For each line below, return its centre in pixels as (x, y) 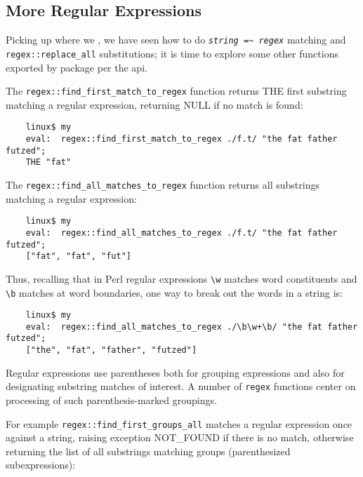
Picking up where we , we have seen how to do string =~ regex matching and (176, 40)
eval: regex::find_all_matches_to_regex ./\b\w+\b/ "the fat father (192, 327)
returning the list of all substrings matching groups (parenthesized (148, 451)
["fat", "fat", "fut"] (78, 256)
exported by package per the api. (77, 67)
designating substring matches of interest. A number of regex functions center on (181, 386)
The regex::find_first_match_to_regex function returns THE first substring (176, 91)
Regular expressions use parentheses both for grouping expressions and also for (175, 372)
